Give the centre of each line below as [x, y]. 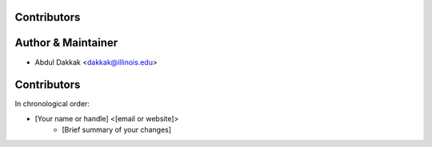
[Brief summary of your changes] [117, 130]
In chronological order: [52, 104]
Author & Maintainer [66, 43]
